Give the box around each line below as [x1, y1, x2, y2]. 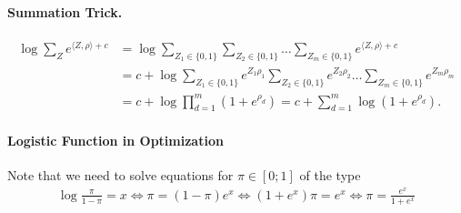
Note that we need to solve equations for [7, 166, 234, 185]
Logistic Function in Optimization [7, 130, 224, 149]
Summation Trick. [7, 2, 123, 21]
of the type [299, 166, 361, 185]
